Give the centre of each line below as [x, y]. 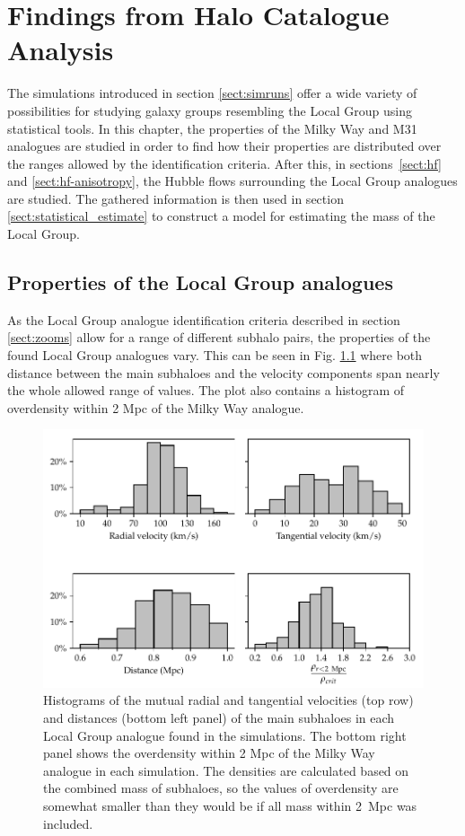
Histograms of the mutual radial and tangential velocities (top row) [228, 700]
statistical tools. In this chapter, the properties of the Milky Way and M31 [212, 128]
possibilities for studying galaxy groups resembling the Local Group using [210, 110]
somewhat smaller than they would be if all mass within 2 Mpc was [230, 806]
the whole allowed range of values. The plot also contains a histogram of [206, 390]
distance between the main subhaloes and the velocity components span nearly [224, 372]
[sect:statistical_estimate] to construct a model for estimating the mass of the [221, 216]
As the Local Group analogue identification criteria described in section [204, 319]
